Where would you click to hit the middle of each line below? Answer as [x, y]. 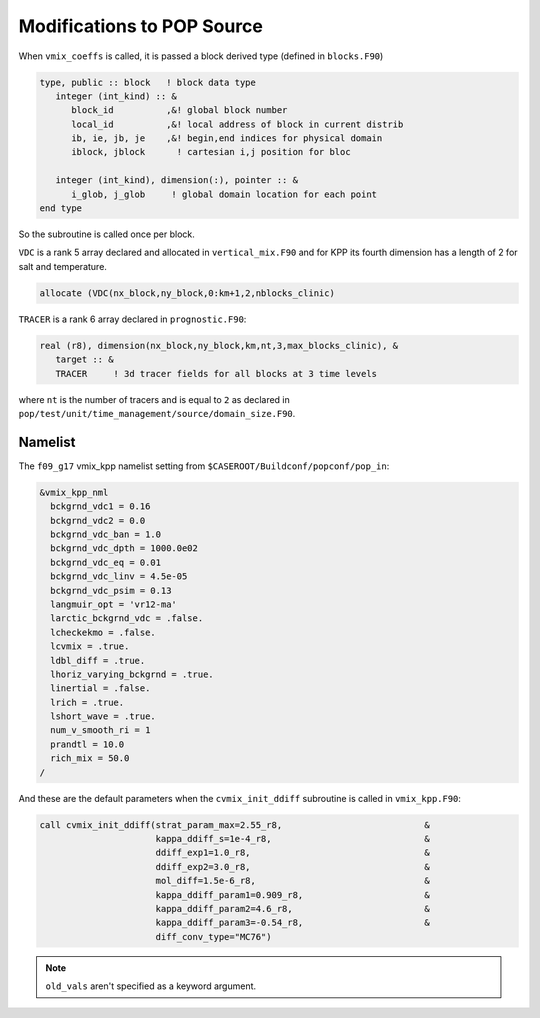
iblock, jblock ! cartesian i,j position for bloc [211, 152]
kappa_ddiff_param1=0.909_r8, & [292, 894]
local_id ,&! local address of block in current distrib [237, 124]
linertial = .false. [100, 688]
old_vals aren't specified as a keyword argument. [151, 986]
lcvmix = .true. [90, 646]
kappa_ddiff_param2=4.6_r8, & [292, 908]
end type [61, 208]
